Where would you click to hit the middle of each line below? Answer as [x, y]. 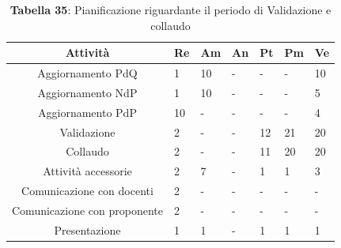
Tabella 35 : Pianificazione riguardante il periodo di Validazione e [170, 9]
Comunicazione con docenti [87, 191]
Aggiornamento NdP [87, 92]
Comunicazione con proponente [87, 210]
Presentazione [87, 229]
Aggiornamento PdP [87, 112]
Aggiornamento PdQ [87, 73]
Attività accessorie [87, 171]
